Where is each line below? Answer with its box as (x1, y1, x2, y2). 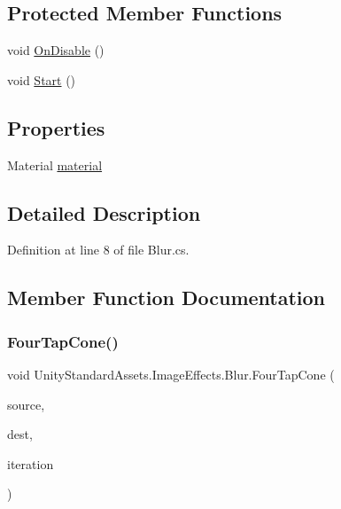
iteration (7, 454, 54, 473)
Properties (7, 114, 105, 141)
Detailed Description (7, 199, 201, 226)
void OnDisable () (7, 41, 105, 59)
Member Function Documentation (7, 284, 326, 311)
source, (7, 395, 45, 413)
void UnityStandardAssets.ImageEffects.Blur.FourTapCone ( (7, 364, 335, 383)
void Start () (7, 70, 76, 89)
